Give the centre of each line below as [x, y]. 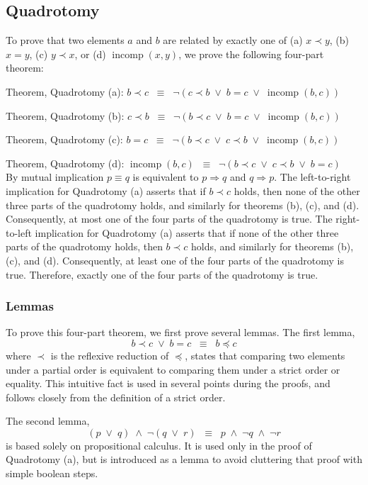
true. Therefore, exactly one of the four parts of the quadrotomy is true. [162, 274]
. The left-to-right [312, 177]
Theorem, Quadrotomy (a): [65, 91]
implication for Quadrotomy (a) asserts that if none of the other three [187, 232]
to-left [19, 232]
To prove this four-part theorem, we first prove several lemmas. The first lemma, [180, 332]
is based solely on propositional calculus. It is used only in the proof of [159, 445]
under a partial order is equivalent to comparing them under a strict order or [173, 369]
